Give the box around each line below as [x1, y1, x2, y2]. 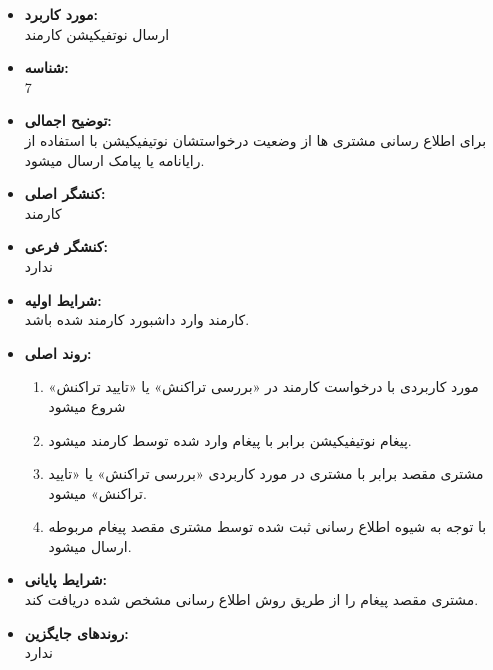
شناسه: [24, 57, 69, 78]
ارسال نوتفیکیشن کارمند [24, 23, 170, 44]
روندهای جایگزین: [24, 622, 129, 643]
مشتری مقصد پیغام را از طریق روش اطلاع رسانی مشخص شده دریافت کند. [24, 589, 479, 610]
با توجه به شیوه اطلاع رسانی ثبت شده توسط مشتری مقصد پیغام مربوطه [48, 516, 487, 537]
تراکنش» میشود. [48, 482, 147, 503]
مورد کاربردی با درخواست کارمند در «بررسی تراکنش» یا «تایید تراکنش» [48, 376, 479, 397]
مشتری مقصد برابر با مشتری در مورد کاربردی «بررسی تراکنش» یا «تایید [48, 463, 484, 484]
